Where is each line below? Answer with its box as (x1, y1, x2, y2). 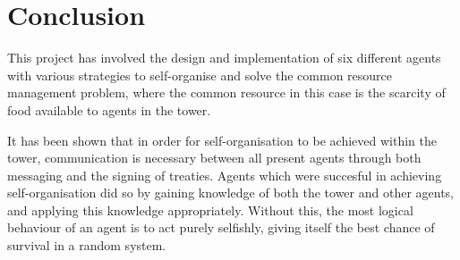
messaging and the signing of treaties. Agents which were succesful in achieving (7, 165, 442, 184)
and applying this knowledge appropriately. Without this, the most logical (7, 200, 413, 219)
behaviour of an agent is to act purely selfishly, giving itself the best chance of (7, 218, 435, 237)
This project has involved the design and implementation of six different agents (7, 48, 441, 67)
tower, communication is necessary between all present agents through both (7, 148, 422, 167)
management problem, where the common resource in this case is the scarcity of (7, 83, 446, 102)
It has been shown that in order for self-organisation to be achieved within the (7, 130, 437, 149)
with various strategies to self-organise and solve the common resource (7, 65, 393, 84)
